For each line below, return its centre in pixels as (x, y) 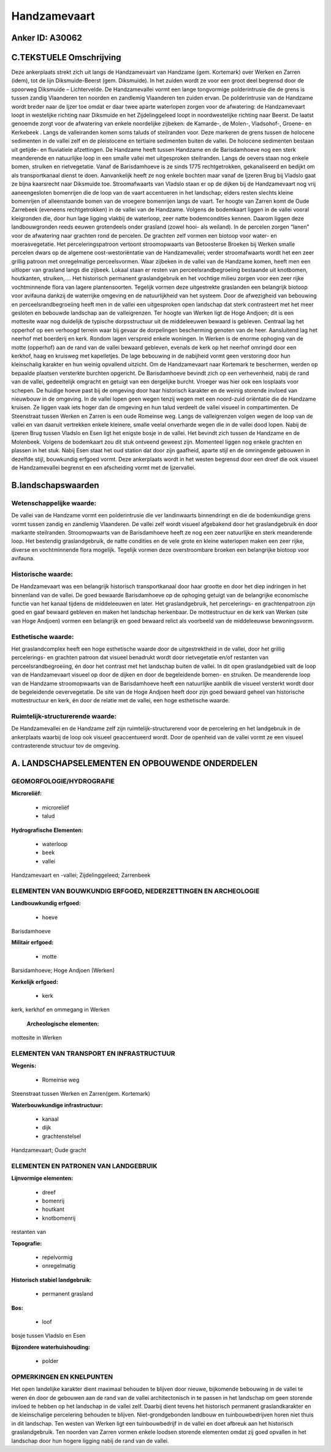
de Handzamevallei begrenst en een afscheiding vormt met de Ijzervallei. (103, 468)
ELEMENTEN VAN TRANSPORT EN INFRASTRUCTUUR (93, 1053)
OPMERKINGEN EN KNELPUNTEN (62, 1376)
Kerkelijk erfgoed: (35, 982)
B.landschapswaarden (55, 485)
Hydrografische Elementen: (48, 830)
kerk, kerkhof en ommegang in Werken (61, 1010)
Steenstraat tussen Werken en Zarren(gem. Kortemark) (81, 1094)
